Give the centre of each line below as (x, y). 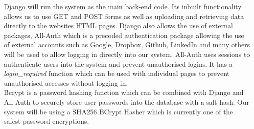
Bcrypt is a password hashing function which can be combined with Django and (124, 92)
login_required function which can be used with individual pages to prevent (117, 73)
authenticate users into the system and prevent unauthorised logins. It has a (118, 64)
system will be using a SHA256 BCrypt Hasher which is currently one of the (118, 111)
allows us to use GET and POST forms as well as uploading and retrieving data (124, 16)
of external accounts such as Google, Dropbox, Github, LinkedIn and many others (127, 45)
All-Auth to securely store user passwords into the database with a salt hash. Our (127, 101)
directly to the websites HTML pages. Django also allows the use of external (118, 26)
